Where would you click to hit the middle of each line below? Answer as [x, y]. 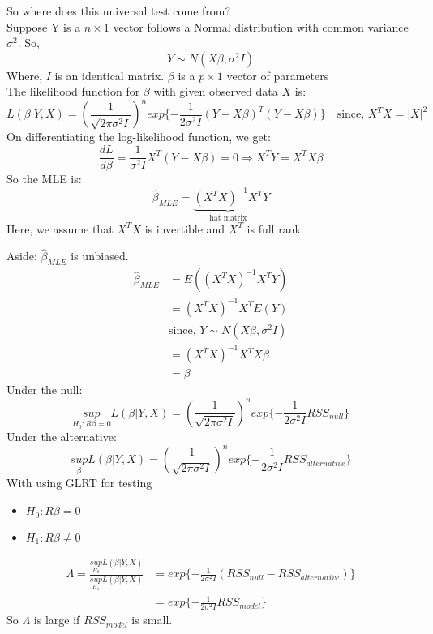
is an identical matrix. [109, 75]
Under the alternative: [62, 437]
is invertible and [185, 228]
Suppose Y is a [44, 26]
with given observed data [216, 91]
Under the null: [45, 390]
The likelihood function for [73, 91]
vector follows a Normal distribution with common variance [261, 26]
